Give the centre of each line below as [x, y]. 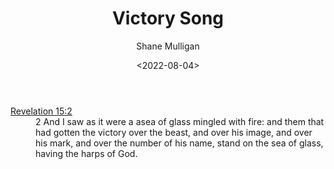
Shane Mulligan [168, 46]
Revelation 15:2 [41, 111]
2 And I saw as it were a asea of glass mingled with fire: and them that [180, 121]
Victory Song [168, 18]
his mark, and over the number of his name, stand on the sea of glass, [179, 143]
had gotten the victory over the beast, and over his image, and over [174, 132]
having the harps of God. [86, 153]
